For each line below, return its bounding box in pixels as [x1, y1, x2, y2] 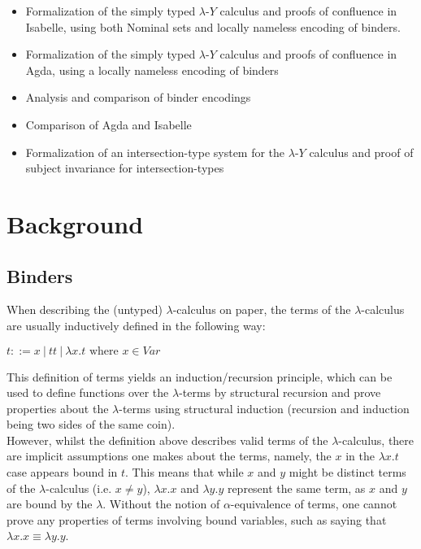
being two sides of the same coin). [7, 416, 176, 433]
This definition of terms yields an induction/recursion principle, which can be [7, 368, 393, 385]
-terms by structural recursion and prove [179, 384, 381, 401]
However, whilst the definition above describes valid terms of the [7, 431, 328, 448]
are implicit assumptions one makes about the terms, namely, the [7, 447, 332, 464]
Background [7, 207, 144, 240]
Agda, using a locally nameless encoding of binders [25, 61, 279, 78]
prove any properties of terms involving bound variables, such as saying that [7, 511, 387, 528]
